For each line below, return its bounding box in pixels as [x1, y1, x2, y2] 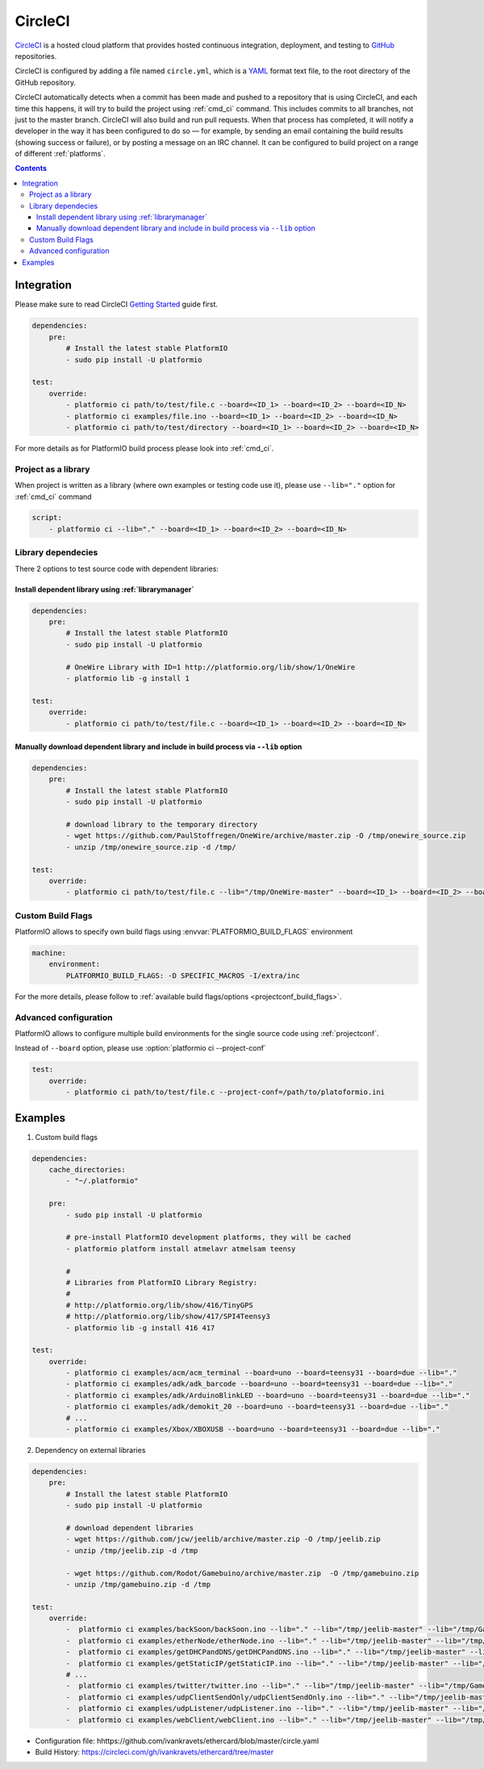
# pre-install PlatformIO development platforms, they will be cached [65, 1233, 351, 1242]
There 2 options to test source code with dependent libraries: [15, 564, 219, 573]
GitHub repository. [15, 77, 77, 87]
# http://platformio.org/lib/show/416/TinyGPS [65, 1301, 253, 1309]
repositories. [15, 51, 57, 60]
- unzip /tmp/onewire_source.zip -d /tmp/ [65, 843, 237, 851]
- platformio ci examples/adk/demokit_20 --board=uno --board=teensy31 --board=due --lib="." [65, 1402, 449, 1411]
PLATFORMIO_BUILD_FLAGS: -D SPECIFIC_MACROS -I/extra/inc [65, 971, 300, 980]
